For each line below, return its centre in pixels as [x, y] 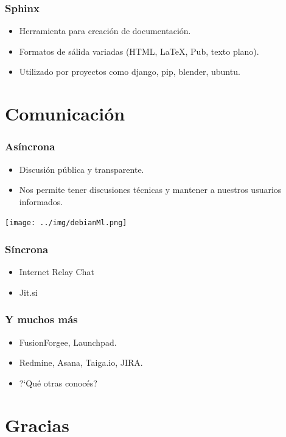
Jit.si [28, 292]
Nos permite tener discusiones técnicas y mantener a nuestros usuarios [150, 190]
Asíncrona [30, 146]
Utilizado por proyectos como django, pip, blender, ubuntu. [130, 72]
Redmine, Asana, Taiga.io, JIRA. [81, 362]
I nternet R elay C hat [57, 272]
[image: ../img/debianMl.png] [66, 223]
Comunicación [65, 114]
